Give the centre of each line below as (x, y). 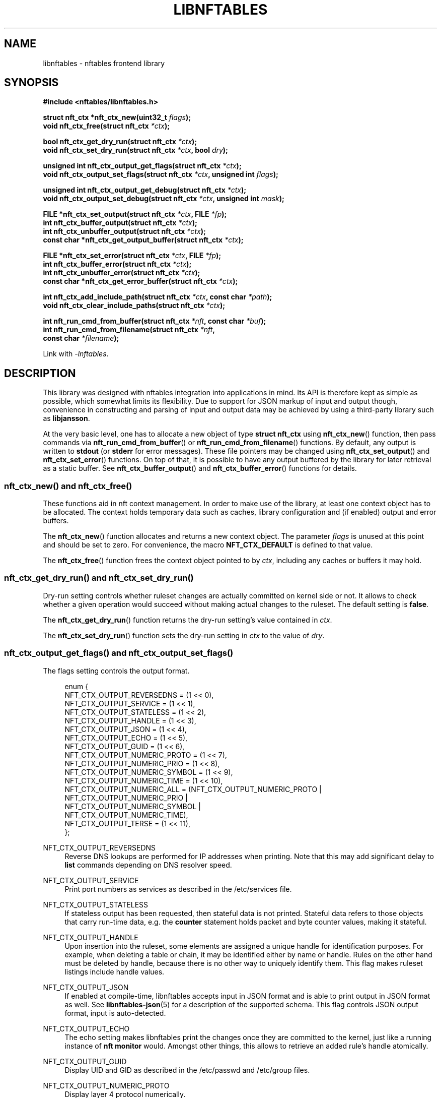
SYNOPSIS (31, 83)
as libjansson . (66, 418)
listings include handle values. (115, 971)
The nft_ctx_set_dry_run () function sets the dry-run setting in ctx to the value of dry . (184, 635)
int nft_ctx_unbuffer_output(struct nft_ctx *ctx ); (124, 231)
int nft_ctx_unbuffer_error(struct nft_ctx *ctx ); (122, 273)
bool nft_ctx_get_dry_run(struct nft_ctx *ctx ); (120, 142)
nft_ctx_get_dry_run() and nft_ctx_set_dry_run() (99, 578)
